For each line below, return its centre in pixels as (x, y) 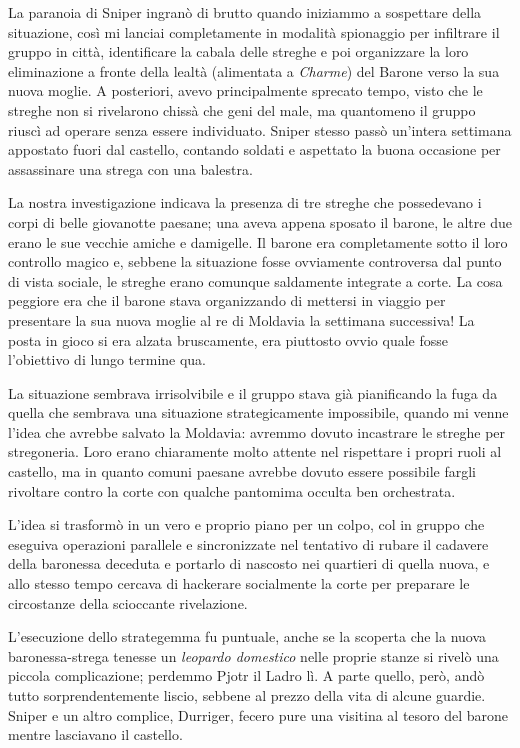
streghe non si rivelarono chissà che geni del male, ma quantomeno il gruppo (242, 109)
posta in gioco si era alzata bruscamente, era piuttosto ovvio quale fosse (228, 339)
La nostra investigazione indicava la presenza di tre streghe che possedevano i (245, 202)
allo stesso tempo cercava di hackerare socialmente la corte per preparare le (239, 583)
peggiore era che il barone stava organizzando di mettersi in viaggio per (227, 300)
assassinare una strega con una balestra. (130, 168)
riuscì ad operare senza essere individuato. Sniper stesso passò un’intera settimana (260, 129)
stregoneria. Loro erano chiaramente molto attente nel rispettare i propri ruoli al (255, 451)
